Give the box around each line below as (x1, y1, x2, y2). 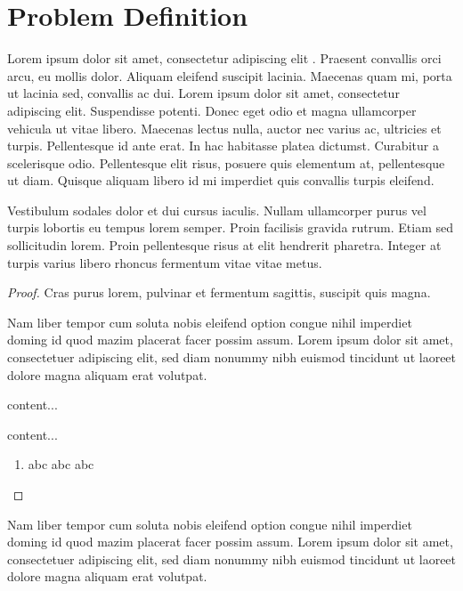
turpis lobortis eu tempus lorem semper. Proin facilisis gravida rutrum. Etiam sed (7, 218, 453, 237)
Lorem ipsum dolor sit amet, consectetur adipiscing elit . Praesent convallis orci (7, 49, 442, 68)
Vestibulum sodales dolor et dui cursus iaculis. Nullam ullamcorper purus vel (7, 200, 426, 219)
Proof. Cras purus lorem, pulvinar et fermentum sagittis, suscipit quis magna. (7, 283, 431, 302)
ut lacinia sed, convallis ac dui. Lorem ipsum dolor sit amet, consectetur (7, 84, 400, 102)
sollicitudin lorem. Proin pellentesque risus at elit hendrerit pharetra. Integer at (7, 236, 442, 255)
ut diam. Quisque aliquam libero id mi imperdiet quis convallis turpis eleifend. (7, 171, 435, 190)
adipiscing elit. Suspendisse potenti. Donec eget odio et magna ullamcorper (7, 101, 417, 119)
